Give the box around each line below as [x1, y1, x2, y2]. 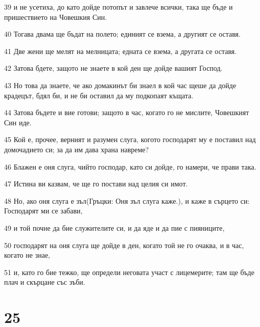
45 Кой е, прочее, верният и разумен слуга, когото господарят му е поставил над [4, 134, 256, 145]
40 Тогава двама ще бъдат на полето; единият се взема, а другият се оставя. [4, 29, 241, 39]
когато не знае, [4, 250, 50, 260]
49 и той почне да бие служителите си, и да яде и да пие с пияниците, [4, 222, 225, 233]
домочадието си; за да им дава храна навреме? [4, 144, 149, 154]
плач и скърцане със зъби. [4, 277, 85, 287]
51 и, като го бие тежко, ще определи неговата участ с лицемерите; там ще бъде [4, 266, 254, 277]
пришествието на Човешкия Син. [4, 11, 107, 22]
